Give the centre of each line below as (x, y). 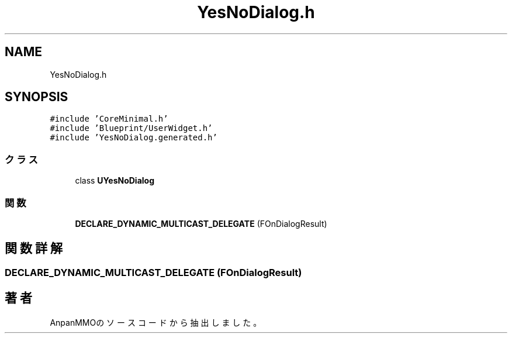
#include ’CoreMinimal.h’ (109, 119)
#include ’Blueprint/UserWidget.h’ (131, 128)
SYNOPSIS (37, 97)
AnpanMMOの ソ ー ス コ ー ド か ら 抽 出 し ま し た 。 (156, 322)
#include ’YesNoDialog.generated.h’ (134, 138)
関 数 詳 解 (34, 249)
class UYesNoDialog (115, 181)
